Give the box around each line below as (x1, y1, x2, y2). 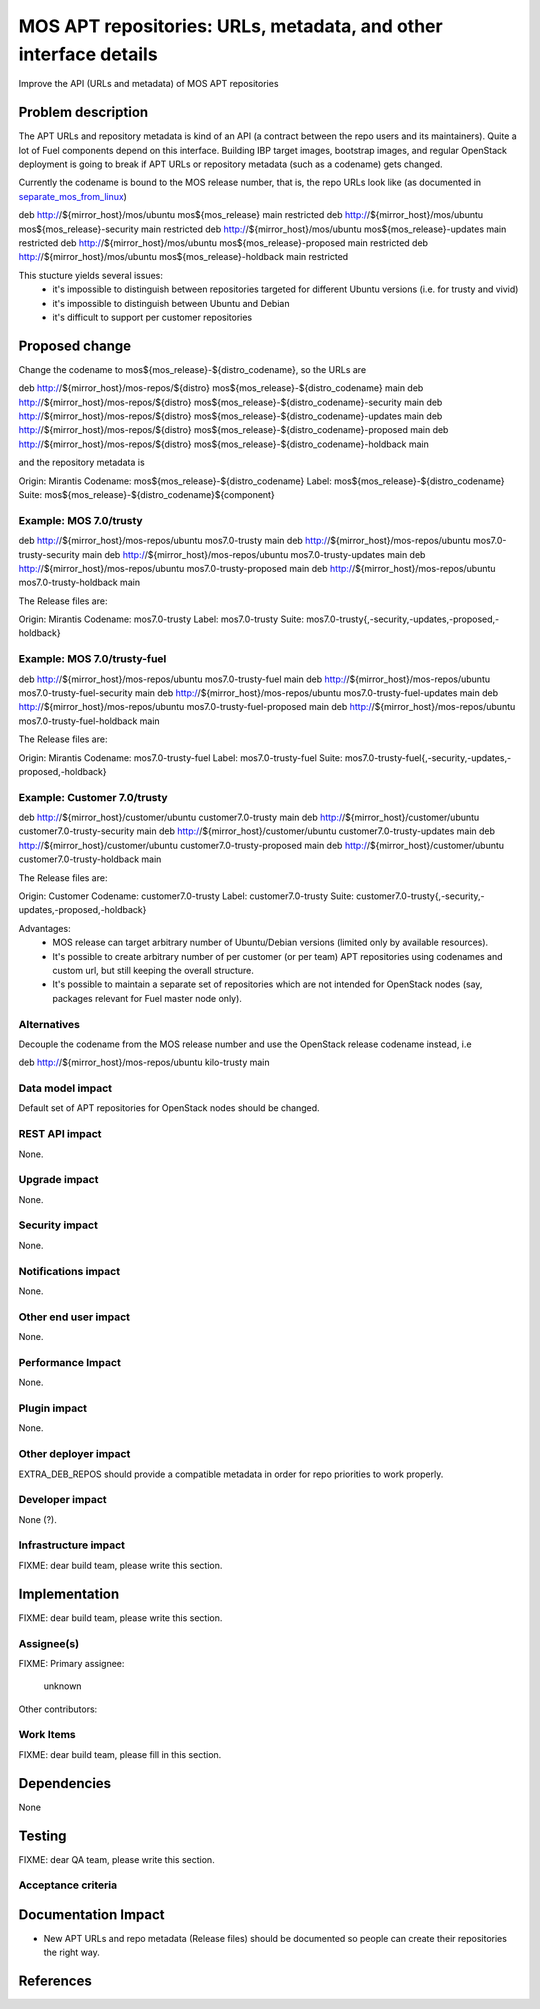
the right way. (43, 1946, 100, 1959)
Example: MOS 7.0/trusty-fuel (18, 652, 167, 666)
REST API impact (18, 1127, 102, 1141)
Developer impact (18, 1493, 107, 1507)
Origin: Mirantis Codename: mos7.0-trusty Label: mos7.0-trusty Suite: (18, 613, 305, 625)
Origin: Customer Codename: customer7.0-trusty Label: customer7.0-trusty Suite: (18, 890, 355, 902)
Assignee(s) (18, 1636, 80, 1650)
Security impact (18, 1218, 99, 1232)
